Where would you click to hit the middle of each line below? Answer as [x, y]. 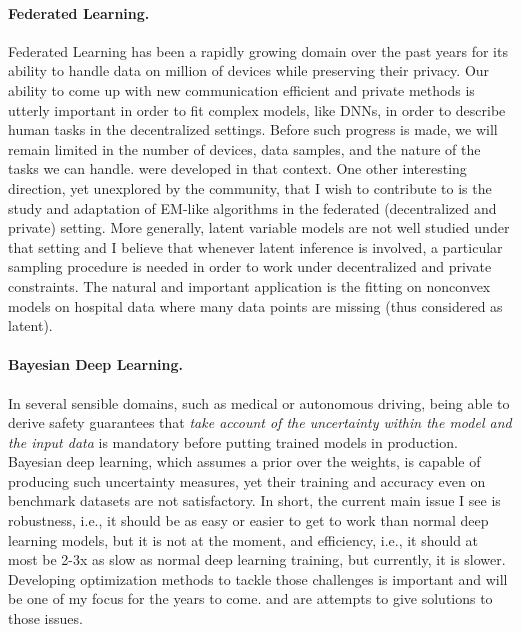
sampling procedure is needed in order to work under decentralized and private [250, 266]
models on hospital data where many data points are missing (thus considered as [255, 305]
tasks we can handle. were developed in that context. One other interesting [237, 168]
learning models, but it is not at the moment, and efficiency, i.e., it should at [243, 539]
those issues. [45, 618]
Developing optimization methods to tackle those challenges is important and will [258, 578]
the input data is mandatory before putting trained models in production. [233, 441]
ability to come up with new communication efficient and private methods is [241, 89]
